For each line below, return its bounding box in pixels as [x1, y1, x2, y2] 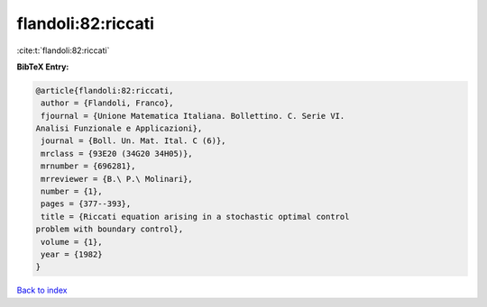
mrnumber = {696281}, [41, 161, 136, 171]
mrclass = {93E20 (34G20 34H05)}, [41, 149, 193, 158]
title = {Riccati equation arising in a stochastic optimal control [41, 212, 350, 221]
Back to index [16, 284, 68, 296]
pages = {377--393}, [41, 199, 132, 209]
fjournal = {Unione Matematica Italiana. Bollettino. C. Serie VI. [41, 111, 345, 121]
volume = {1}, [41, 237, 103, 247]
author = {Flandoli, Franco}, [41, 98, 175, 108]
